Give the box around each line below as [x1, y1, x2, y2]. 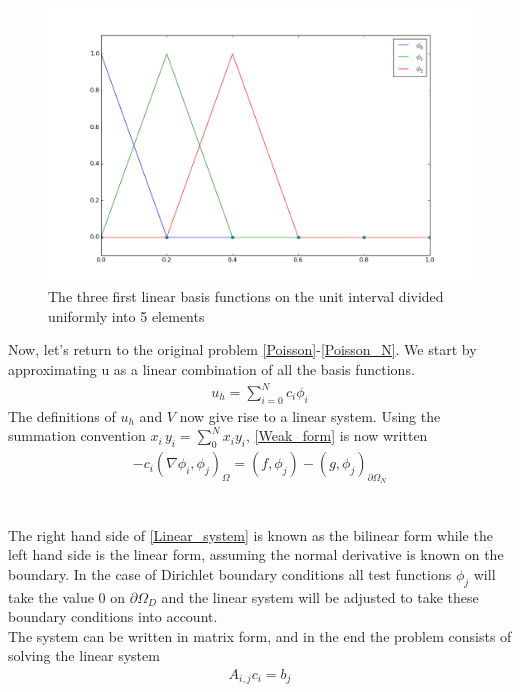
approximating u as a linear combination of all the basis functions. [8, 358, 415, 379]
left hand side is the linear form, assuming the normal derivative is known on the [8, 544, 504, 565]
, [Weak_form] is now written [245, 425, 428, 446]
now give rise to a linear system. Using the [179, 405, 441, 426]
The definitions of [8, 405, 116, 426]
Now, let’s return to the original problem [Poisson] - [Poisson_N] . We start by [8, 339, 477, 360]
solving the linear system [8, 645, 160, 666]
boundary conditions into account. [8, 606, 218, 627]
